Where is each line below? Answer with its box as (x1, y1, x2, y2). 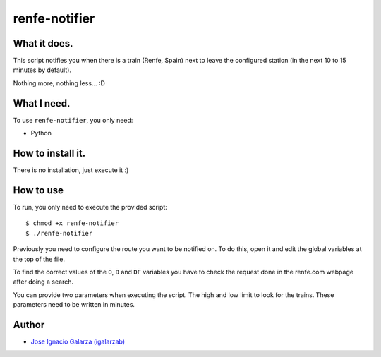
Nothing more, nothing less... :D (13, 78, 106, 87)
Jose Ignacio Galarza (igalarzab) (30, 337, 126, 346)
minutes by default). (13, 66, 72, 74)
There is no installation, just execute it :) (13, 166, 129, 174)
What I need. (13, 97, 71, 109)
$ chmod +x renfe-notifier (25, 219, 119, 227)
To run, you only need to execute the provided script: (13, 202, 167, 211)
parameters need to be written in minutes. (13, 301, 135, 309)
